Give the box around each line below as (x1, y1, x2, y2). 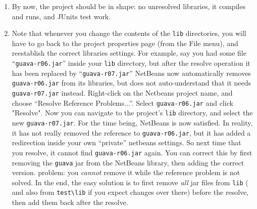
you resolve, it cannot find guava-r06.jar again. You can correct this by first (12, 147, 252, 157)
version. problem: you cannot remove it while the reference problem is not (12, 167, 240, 178)
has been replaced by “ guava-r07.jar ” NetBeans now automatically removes (12, 67, 251, 78)
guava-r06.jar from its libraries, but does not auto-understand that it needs (12, 77, 251, 88)
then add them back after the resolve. (12, 197, 128, 207)
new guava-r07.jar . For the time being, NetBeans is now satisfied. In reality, (12, 117, 253, 128)
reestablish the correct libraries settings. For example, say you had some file (12, 48, 246, 58)
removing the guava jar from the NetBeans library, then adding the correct (12, 157, 244, 168)
